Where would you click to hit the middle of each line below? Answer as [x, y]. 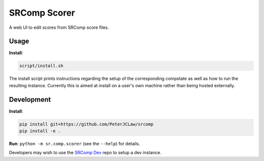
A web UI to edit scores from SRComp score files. [59, 27]
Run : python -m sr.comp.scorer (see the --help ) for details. [75, 144]
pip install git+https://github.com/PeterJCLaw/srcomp [86, 124]
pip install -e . [40, 131]
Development [30, 100]
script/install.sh [41, 66]
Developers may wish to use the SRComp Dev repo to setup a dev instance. [85, 153]
